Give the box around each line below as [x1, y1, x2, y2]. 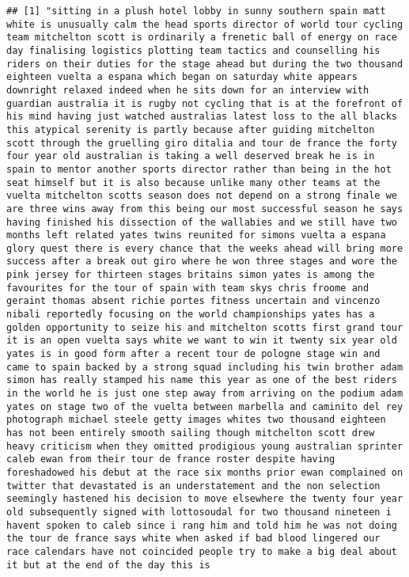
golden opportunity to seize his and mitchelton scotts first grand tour [6, 321, 403, 333]
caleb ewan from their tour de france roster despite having [6, 454, 335, 465]
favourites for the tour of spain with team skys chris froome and [6, 282, 369, 294]
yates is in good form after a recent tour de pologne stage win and [6, 348, 381, 360]
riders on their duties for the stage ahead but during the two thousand [6, 58, 403, 70]
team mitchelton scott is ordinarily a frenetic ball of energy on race [6, 32, 397, 44]
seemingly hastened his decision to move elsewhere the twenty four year [6, 493, 403, 505]
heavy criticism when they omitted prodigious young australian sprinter [6, 440, 403, 452]
